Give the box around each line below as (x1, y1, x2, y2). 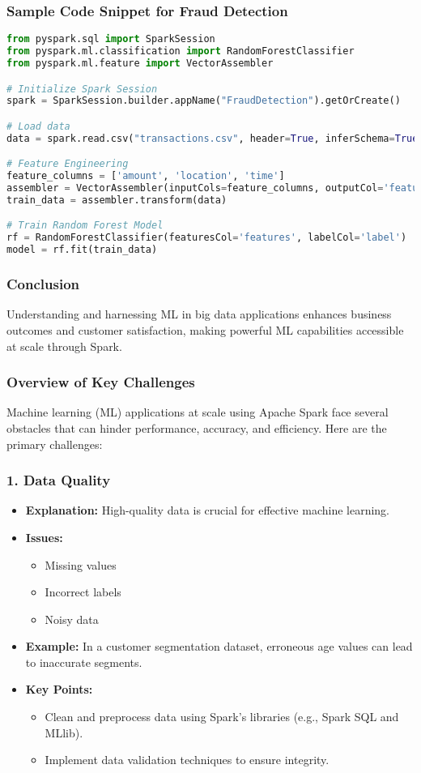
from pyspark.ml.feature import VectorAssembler (6, 57, 274, 69)
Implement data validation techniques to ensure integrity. (45, 751, 330, 768)
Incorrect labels (45, 583, 121, 600)
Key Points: (25, 681, 93, 698)
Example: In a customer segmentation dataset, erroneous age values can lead (25, 638, 413, 655)
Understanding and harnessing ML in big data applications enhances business (6, 305, 392, 322)
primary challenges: (6, 435, 103, 452)
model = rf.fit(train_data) (6, 244, 158, 256)
